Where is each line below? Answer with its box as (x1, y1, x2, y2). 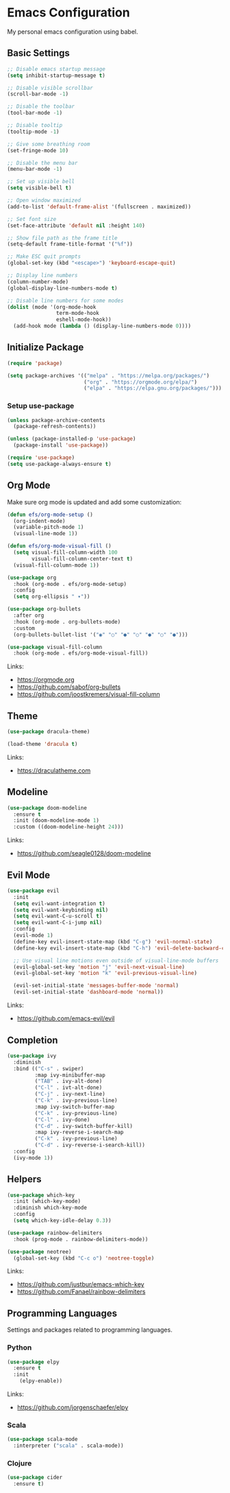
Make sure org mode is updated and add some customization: (7, 497, 182, 506)
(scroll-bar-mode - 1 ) (7, 91, 69, 97)
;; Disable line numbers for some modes (7, 297, 125, 304)
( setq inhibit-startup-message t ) (7, 72, 106, 79)
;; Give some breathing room (7, 141, 90, 148)
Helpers (7, 1173, 42, 1185)
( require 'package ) (7, 360, 63, 366)
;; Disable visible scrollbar (7, 84, 94, 91)
